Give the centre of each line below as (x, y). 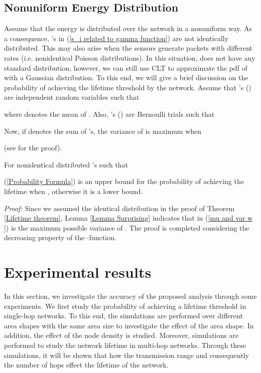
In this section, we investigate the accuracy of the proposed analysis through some (130, 296)
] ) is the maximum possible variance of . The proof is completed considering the (127, 227)
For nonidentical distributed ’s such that (66, 164)
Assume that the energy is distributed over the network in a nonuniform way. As (128, 28)
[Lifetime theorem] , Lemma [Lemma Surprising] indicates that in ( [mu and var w (128, 218)
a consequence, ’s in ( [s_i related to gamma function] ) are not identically (116, 38)
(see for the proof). (33, 148)
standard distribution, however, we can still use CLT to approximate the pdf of (126, 67)
